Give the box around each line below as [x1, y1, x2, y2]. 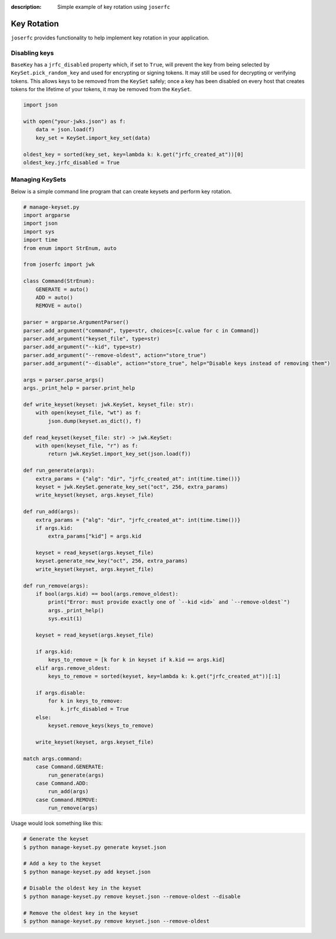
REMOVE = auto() [35, 302, 82, 309]
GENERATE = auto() [35, 286, 89, 292]
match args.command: [23, 755, 82, 762]
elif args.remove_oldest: [35, 665, 111, 671]
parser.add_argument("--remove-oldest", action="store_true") [23, 352, 207, 358]
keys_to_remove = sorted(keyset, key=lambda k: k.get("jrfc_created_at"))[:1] [48, 672, 281, 680]
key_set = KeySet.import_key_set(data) [35, 134, 151, 141]
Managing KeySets [11, 175, 66, 184]
